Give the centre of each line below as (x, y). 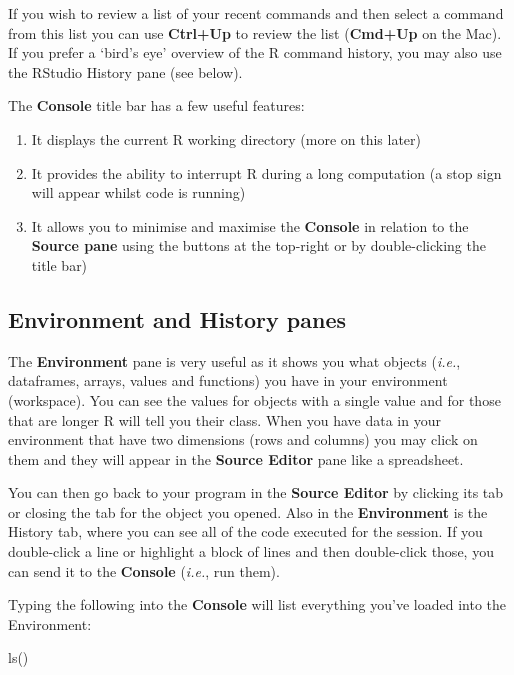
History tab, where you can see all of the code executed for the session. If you (245, 531)
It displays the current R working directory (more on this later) (226, 138)
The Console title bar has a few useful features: (156, 105)
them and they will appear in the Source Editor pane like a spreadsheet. (236, 458)
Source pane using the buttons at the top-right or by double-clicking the (258, 245)
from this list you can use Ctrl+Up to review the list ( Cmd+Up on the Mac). (255, 32)
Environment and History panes (177, 318)
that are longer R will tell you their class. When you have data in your (224, 419)
